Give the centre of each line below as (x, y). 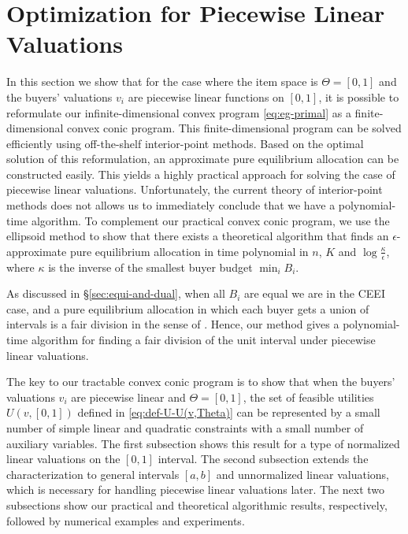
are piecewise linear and (128, 397)
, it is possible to (359, 96)
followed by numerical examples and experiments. (126, 520)
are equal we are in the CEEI (314, 293)
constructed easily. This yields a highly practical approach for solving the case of (201, 174)
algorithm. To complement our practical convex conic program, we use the (210, 220)
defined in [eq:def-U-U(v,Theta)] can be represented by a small (229, 412)
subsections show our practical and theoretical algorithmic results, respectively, (197, 504)
